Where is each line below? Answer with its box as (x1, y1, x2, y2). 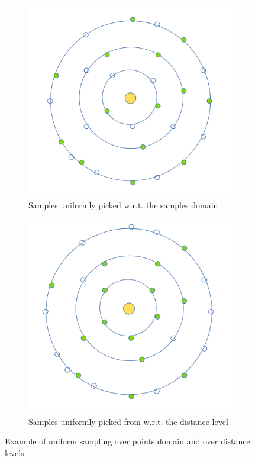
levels (5, 447, 24, 459)
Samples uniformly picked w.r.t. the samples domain (28, 198, 218, 211)
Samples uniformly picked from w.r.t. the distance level (28, 415, 228, 427)
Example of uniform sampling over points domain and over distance (5, 435, 250, 447)
